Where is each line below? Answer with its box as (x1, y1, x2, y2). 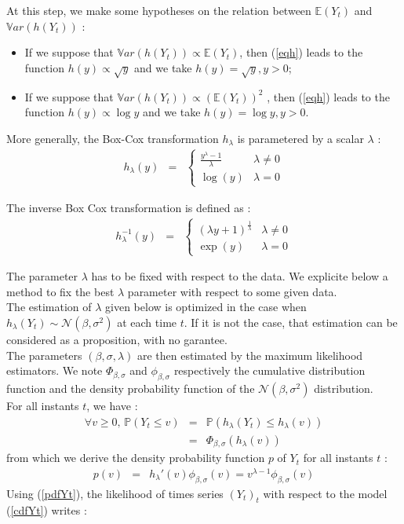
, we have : (86, 397, 138, 413)
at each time (117, 313, 177, 330)
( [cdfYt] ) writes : (6, 502, 87, 519)
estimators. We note (6, 362, 103, 379)
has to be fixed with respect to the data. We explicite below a (91, 268, 388, 284)
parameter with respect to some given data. (127, 283, 337, 299)
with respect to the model (263, 485, 388, 501)
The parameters (6, 346, 82, 363)
